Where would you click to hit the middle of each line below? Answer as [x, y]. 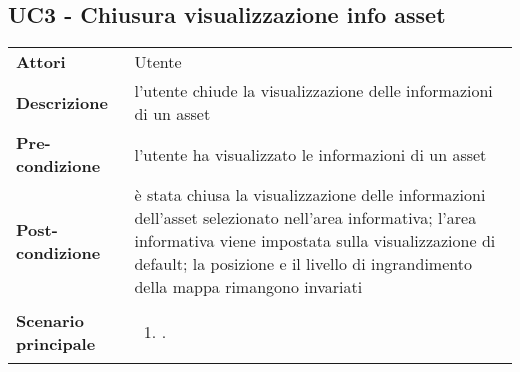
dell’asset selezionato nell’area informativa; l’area [305, 218]
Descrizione [62, 102]
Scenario [50, 320]
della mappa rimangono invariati [248, 287]
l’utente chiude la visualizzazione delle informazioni [313, 91]
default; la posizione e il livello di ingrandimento [303, 264]
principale [56, 343]
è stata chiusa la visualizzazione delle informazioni [310, 195]
